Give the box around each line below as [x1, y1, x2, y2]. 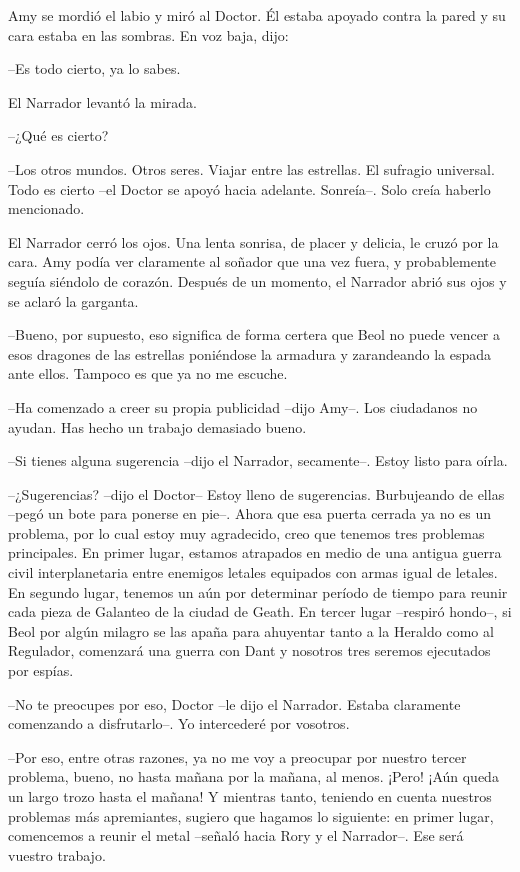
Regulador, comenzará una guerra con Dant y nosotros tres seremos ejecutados [8, 640, 491, 661]
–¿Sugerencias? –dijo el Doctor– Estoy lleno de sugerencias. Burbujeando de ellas [8, 483, 505, 504]
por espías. [8, 660, 74, 681]
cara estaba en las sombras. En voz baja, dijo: [8, 24, 289, 45]
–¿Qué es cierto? [8, 125, 109, 146]
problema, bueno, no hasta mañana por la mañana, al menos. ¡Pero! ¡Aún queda [8, 766, 499, 787]
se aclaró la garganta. [8, 290, 139, 311]
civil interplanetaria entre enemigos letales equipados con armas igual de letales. [8, 562, 498, 583]
